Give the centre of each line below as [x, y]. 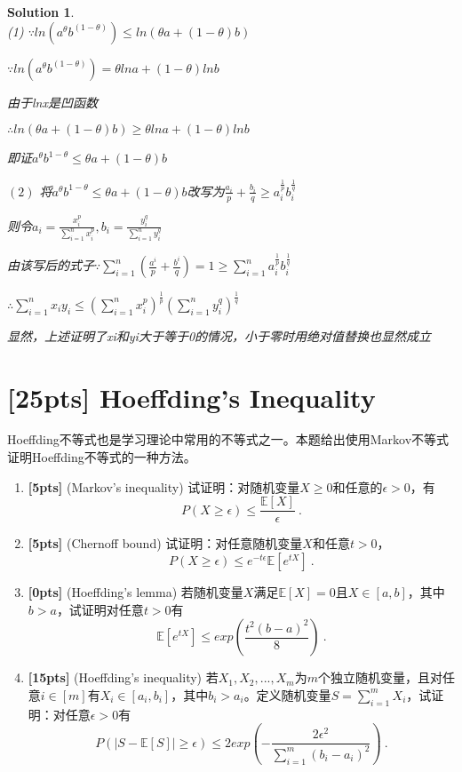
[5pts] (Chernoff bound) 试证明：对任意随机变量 [165, 543]
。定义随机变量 [287, 694]
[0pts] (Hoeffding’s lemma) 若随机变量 [135, 591]
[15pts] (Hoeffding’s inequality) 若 [123, 677]
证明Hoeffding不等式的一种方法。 [102, 457]
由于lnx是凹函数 [52, 102]
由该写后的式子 [51, 265]
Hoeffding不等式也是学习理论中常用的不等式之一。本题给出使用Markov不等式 [228, 439]
